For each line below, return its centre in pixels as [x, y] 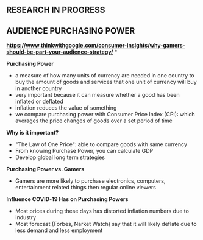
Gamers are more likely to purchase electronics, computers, [90, 181]
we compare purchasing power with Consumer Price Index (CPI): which [105, 115]
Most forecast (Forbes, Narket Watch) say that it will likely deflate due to [106, 224]
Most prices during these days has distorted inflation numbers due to [102, 211]
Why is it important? [33, 133]
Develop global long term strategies [60, 157]
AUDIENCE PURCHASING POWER [71, 31]
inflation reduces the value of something [66, 108]
